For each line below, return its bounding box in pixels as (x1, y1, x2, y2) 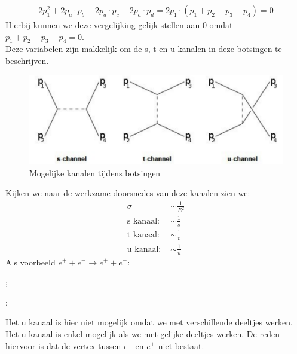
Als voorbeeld (5, 255, 56, 268)
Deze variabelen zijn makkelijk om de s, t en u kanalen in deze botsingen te (5, 42, 282, 55)
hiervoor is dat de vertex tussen (5, 339, 121, 352)
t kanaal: (127, 231, 160, 240)
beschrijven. (5, 54, 49, 67)
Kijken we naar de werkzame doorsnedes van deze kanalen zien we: (5, 187, 250, 199)
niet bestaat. (158, 339, 204, 352)
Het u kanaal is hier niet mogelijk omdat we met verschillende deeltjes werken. (5, 316, 293, 328)
